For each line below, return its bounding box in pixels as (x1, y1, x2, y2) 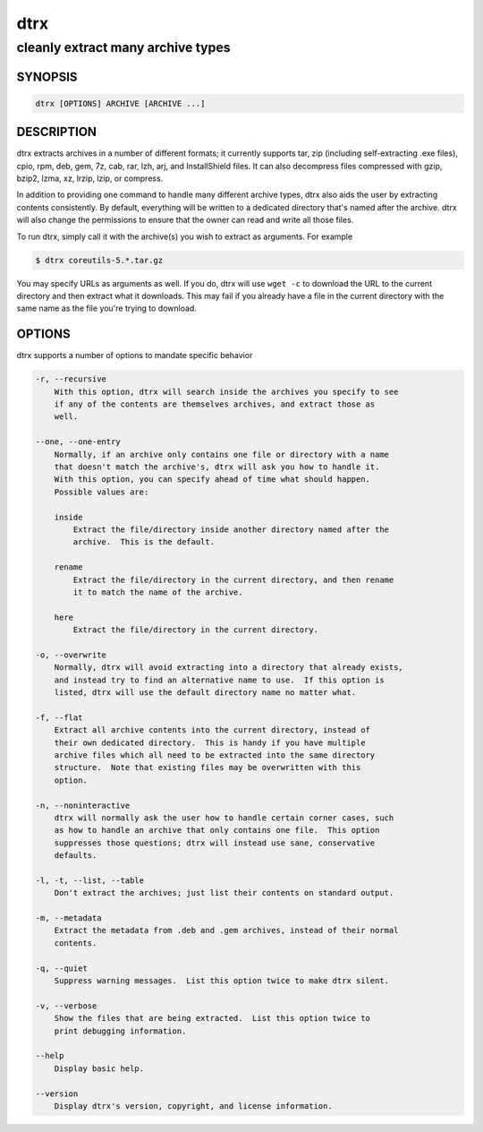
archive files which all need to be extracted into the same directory (54, 750, 376, 760)
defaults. (54, 851, 97, 861)
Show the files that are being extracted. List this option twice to (54, 1013, 371, 1024)
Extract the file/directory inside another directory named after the (72, 524, 389, 535)
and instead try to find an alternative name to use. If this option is (54, 674, 385, 685)
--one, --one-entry (35, 437, 121, 447)
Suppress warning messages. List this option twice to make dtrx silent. (54, 976, 389, 986)
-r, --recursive (35, 374, 107, 384)
